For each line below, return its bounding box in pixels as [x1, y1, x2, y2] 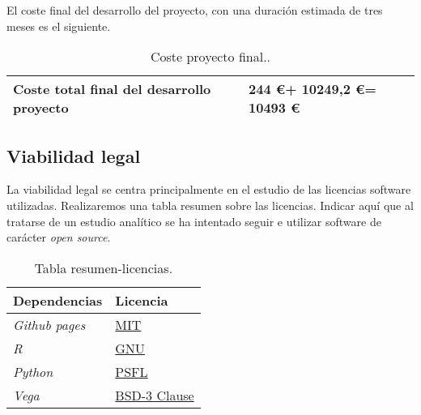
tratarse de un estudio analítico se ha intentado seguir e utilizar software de [6, 212, 381, 229]
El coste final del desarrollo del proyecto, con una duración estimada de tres [6, 2, 383, 18]
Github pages [13, 314, 86, 334]
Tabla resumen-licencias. [34, 258, 173, 277]
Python [13, 362, 53, 381]
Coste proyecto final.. [150, 47, 271, 66]
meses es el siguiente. [6, 17, 111, 34]
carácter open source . [6, 229, 111, 246]
